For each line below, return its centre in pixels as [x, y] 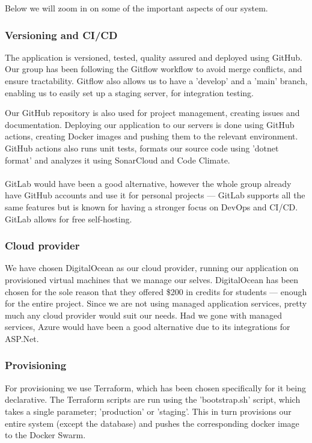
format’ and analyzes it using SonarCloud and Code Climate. [118, 160]
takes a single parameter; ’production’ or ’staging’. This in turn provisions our [148, 411]
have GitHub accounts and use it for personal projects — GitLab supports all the [155, 195]
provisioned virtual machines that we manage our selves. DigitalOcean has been [151, 279]
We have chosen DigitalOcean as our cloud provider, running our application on [152, 268]
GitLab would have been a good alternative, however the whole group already [148, 183]
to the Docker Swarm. [45, 435]
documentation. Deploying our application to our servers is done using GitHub [150, 124]
